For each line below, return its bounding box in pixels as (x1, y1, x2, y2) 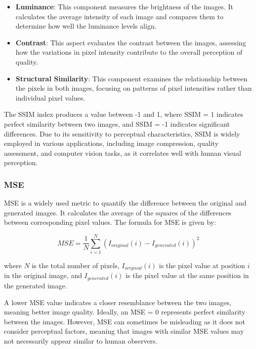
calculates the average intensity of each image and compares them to (15, 11, 224, 21)
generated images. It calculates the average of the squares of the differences (4, 207, 232, 217)
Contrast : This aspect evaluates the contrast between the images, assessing (15, 37, 246, 47)
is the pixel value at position (159, 260, 245, 271)
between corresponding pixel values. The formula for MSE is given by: (4, 217, 216, 227)
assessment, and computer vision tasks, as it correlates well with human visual (4, 147, 241, 158)
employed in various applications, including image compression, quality (4, 138, 219, 148)
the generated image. (4, 280, 67, 290)
